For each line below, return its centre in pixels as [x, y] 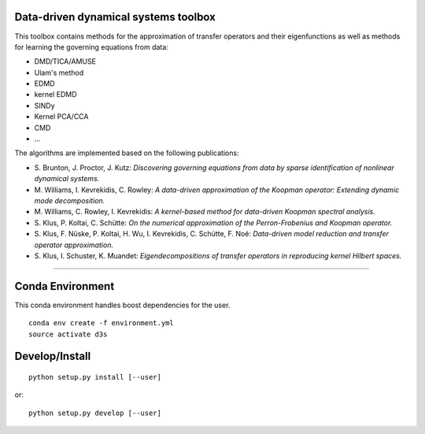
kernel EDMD [56, 95]
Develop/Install [53, 356]
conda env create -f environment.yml [102, 323]
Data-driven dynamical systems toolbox [115, 17]
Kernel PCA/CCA [61, 117]
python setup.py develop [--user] [95, 413]
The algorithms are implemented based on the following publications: [127, 153]
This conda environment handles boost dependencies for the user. [122, 305]
